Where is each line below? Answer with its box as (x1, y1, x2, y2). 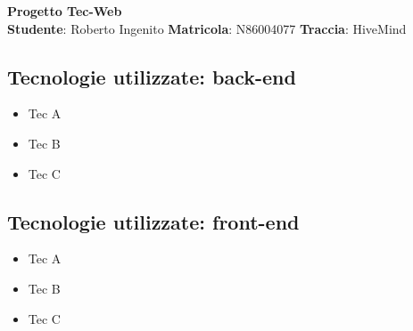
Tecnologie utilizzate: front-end (7, 207, 300, 235)
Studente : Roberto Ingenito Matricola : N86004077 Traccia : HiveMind (7, 19, 407, 37)
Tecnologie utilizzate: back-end (7, 62, 296, 90)
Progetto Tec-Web (7, 2, 122, 20)
